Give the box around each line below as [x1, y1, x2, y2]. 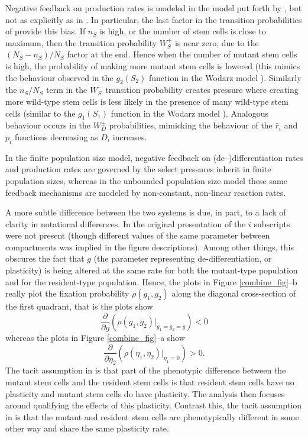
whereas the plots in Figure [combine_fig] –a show [5, 331, 185, 343]
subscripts [254, 217, 290, 230]
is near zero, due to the [175, 36, 259, 49]
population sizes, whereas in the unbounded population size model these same [5, 174, 287, 186]
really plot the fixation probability [5, 287, 129, 299]
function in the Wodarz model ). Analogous [111, 107, 269, 119]
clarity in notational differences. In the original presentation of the [5, 217, 246, 230]
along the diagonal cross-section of [171, 287, 296, 299]
